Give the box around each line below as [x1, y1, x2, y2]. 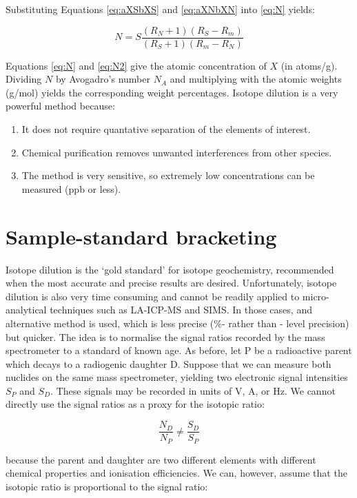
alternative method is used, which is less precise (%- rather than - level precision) [6, 315, 349, 330]
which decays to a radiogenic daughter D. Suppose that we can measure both [6, 356, 331, 371]
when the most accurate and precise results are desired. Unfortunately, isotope [6, 276, 337, 290]
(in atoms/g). [280, 58, 338, 72]
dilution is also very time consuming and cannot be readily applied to [6, 289, 300, 303]
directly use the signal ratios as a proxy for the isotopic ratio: [6, 397, 265, 411]
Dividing [6, 72, 42, 86]
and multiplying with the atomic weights [170, 72, 342, 86]
